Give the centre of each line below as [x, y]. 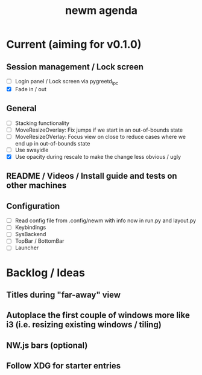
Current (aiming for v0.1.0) [74, 44]
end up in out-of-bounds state [52, 143]
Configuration [33, 206]
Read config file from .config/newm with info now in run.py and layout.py [106, 220]
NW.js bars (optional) [47, 345]
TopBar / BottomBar [39, 241]
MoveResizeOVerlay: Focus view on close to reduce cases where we [100, 136]
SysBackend [30, 234]
